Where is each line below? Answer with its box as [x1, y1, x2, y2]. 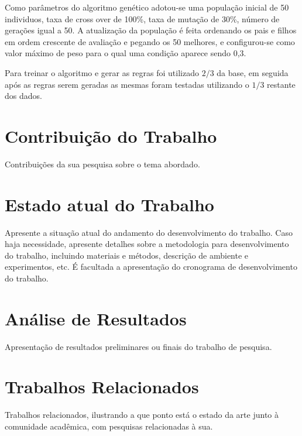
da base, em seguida [217, 66, 289, 78]
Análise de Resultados [5, 306, 187, 330]
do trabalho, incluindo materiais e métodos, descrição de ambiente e [5, 249, 249, 261]
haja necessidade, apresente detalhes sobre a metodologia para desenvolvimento [5, 238, 289, 250]
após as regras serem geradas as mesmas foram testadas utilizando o [5, 78, 249, 90]
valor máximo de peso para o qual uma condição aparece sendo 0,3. [5, 47, 246, 59]
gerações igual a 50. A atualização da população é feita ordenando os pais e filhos [5, 24, 297, 36]
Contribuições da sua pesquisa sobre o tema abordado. [5, 157, 200, 170]
